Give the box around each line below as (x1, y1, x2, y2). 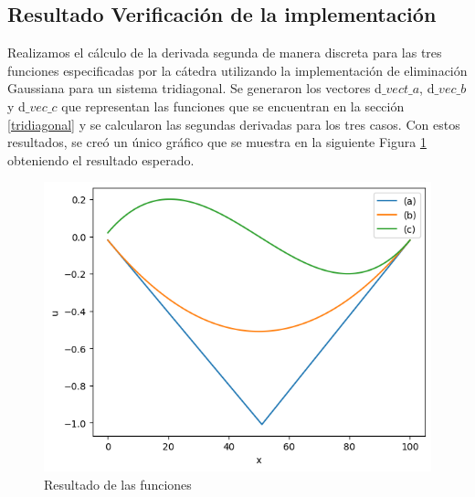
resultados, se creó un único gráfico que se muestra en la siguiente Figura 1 (7, 132, 427, 152)
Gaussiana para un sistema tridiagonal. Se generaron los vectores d (7, 79, 382, 98)
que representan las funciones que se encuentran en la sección (61, 96, 405, 115)
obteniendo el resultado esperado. (7, 150, 195, 169)
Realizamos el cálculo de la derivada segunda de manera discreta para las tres (7, 43, 442, 62)
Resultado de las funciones (44, 474, 192, 493)
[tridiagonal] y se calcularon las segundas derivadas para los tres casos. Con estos (7, 114, 460, 133)
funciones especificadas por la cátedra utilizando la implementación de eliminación (7, 60, 468, 79)
